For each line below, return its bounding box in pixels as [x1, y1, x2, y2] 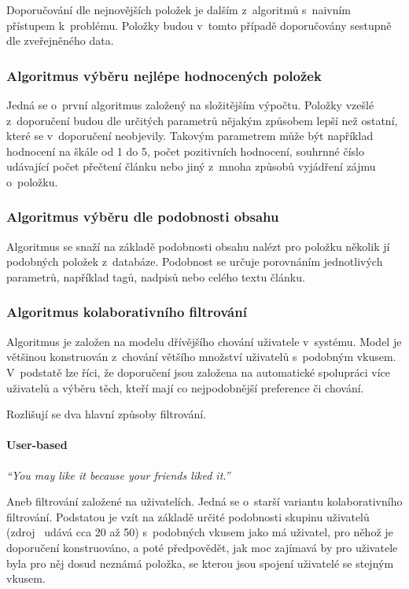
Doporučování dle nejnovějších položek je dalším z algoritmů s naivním [6, 2, 352, 17]
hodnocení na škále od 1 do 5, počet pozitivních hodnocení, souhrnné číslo [6, 142, 364, 159]
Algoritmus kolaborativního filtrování [6, 302, 247, 322]
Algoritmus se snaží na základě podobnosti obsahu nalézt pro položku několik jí [6, 237, 390, 254]
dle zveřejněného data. [6, 32, 114, 49]
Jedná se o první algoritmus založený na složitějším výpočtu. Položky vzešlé [6, 97, 374, 112]
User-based [6, 436, 68, 453]
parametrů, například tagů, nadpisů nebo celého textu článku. [6, 268, 305, 285]
